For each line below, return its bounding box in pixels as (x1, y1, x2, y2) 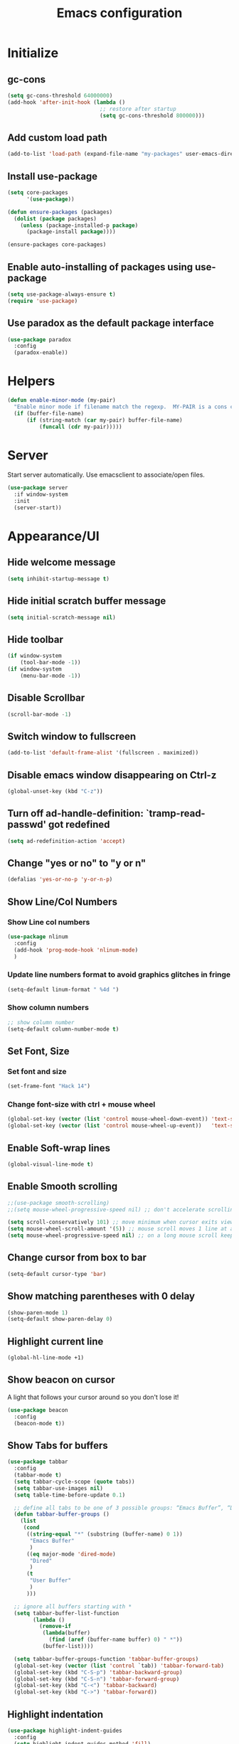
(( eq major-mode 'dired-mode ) (26, 1551, 116, 1558)
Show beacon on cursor (7, 1374, 115, 1386)
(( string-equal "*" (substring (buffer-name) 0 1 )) (26, 1531, 183, 1538)
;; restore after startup (99, 105, 176, 112)
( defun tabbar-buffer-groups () (14, 1511, 110, 1518)
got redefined (48, 819, 110, 831)
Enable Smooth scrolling (7, 1181, 118, 1193)
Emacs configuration (56, 5, 183, 21)
